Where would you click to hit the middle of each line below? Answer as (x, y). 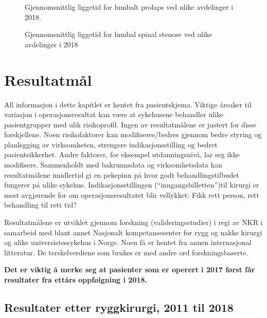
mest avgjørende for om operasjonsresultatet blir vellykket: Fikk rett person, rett (132, 194)
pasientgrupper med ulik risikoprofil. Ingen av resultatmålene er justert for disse (130, 124)
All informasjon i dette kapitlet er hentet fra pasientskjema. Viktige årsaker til (128, 104)
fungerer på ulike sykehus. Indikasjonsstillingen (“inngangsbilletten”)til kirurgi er (132, 185)
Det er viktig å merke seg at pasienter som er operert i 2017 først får (130, 269)
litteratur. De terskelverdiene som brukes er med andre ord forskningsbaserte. (126, 252)
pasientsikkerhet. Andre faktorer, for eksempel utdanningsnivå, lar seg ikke (122, 154)
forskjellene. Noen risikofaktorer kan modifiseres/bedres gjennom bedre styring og (133, 134)
